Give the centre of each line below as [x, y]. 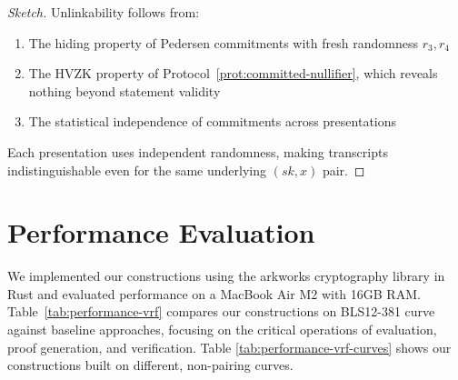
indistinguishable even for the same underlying [137, 170]
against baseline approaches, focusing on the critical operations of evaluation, [222, 330]
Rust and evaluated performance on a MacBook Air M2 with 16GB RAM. [214, 293]
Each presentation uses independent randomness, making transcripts [198, 151]
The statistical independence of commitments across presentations [213, 121]
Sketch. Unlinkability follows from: [104, 12]
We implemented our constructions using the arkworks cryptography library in [226, 276]
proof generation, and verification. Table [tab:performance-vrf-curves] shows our [229, 347]
